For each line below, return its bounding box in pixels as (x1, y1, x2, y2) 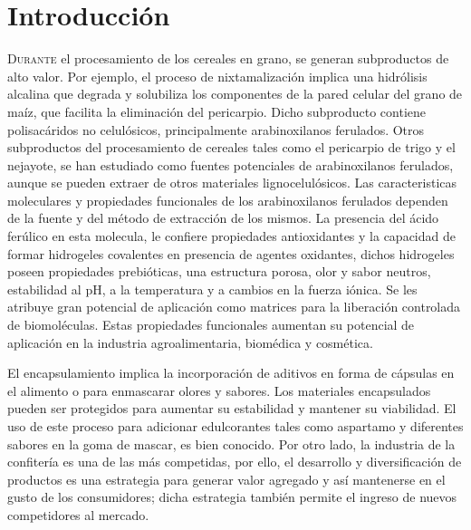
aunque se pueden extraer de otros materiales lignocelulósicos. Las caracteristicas (7, 173, 457, 192)
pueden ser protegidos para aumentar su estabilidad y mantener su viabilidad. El (7, 399, 457, 418)
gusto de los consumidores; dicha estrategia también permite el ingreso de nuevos (7, 487, 457, 506)
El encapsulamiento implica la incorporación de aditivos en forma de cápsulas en (7, 363, 455, 382)
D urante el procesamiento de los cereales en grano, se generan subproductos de (7, 49, 449, 68)
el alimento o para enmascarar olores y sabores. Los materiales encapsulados (7, 381, 431, 400)
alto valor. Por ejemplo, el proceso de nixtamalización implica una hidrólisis (7, 66, 428, 85)
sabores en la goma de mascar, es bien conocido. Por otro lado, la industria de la (7, 434, 456, 453)
